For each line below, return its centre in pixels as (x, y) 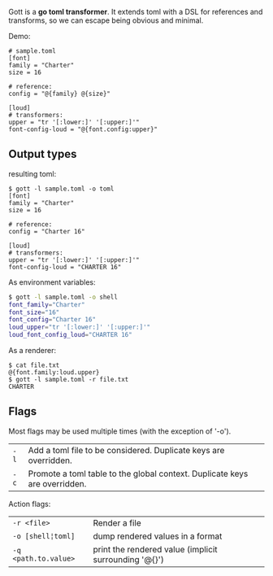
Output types (43, 154)
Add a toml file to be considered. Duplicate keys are (126, 450)
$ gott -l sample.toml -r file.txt (69, 380)
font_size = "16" (34, 312)
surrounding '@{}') (128, 559)
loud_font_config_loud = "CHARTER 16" (70, 335)
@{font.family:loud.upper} (54, 373)
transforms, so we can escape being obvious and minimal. (106, 20)
